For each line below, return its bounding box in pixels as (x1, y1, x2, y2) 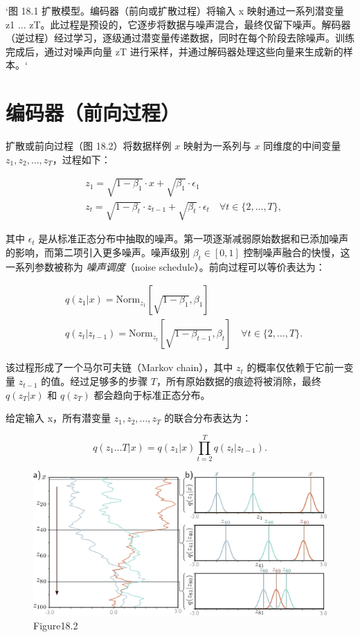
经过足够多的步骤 (70, 374, 148, 388)
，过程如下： (52, 152, 111, 166)
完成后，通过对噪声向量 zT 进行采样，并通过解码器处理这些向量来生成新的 (6, 44, 343, 58)
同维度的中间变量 (263, 138, 341, 153)
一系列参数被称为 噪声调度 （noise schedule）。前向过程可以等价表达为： (6, 259, 325, 273)
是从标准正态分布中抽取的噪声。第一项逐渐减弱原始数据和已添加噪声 (38, 231, 349, 246)
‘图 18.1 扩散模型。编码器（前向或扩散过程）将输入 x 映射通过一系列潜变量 (6, 3, 344, 17)
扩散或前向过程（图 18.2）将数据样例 (6, 138, 172, 153)
